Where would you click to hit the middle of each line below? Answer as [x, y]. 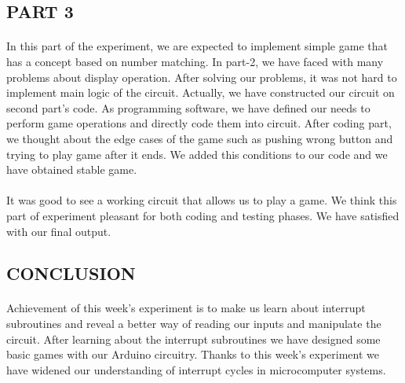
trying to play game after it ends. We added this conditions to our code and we [197, 154]
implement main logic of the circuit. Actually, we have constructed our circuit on [201, 92]
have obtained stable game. [72, 169]
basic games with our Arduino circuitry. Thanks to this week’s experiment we [193, 354]
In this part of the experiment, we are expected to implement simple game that [197, 46]
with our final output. [59, 231]
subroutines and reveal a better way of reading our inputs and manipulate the [194, 324]
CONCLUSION [71, 273]
